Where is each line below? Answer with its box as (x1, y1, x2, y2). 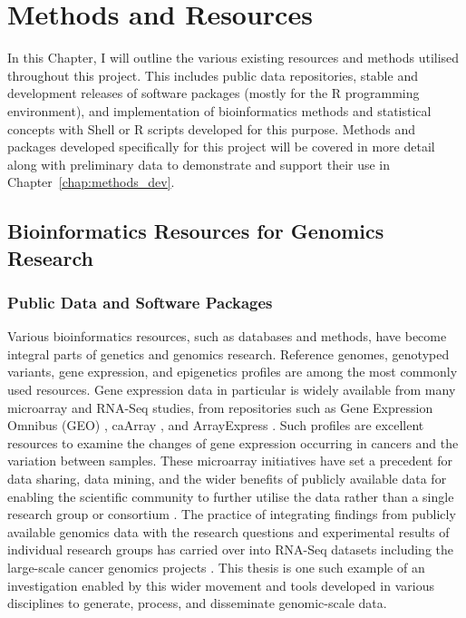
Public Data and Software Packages (7, 290, 273, 313)
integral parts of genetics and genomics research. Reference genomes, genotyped (7, 344, 450, 363)
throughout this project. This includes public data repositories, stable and (7, 65, 418, 84)
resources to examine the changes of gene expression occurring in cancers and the (7, 433, 459, 452)
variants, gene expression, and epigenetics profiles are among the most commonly (7, 362, 458, 381)
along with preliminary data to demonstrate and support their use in (7, 154, 391, 173)
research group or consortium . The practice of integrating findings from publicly (7, 505, 456, 524)
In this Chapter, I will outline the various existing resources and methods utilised (7, 48, 460, 67)
